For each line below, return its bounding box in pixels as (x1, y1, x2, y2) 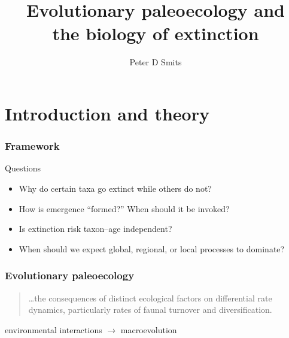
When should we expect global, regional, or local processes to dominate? (19, 242, 285, 255)
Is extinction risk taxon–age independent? (19, 222, 172, 235)
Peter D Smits (129, 56, 182, 68)
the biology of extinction (52, 21, 259, 46)
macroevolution (120, 323, 177, 336)
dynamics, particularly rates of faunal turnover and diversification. (28, 303, 272, 316)
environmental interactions (5, 323, 102, 336)
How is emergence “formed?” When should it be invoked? (19, 202, 230, 215)
